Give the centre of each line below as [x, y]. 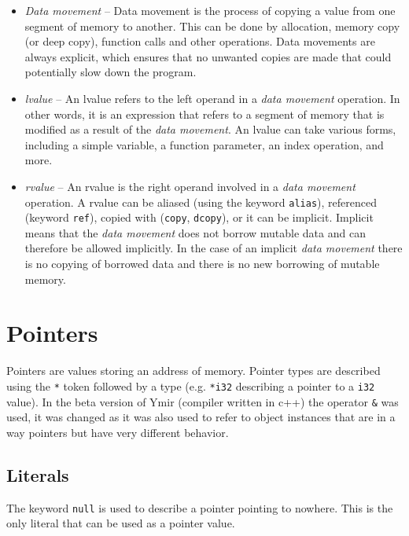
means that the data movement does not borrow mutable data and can [195, 232]
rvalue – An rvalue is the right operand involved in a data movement [190, 186]
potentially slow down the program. [111, 72]
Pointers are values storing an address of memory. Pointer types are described [193, 371]
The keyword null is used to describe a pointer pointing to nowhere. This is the [200, 507]
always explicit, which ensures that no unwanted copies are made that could [208, 56]
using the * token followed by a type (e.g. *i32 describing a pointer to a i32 [191, 385]
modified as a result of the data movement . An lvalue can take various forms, [210, 129]
